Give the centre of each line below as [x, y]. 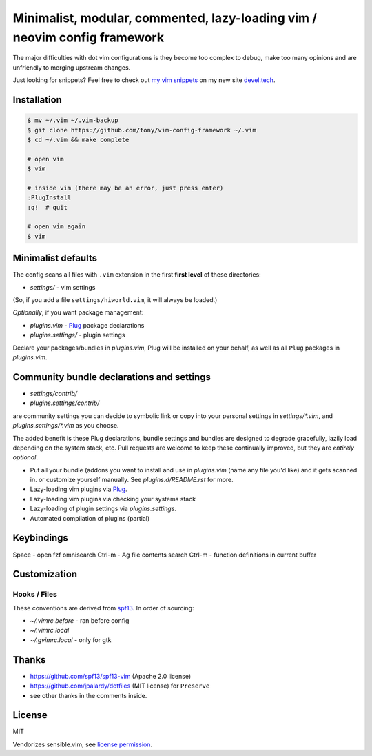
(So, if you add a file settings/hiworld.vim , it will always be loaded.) [115, 300]
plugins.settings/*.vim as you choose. [66, 426]
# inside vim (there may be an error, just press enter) [125, 188]
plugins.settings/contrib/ [65, 403]
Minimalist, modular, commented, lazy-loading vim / [165, 18]
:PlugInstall [49, 198]
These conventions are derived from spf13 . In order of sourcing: [103, 608]
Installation [37, 100]
